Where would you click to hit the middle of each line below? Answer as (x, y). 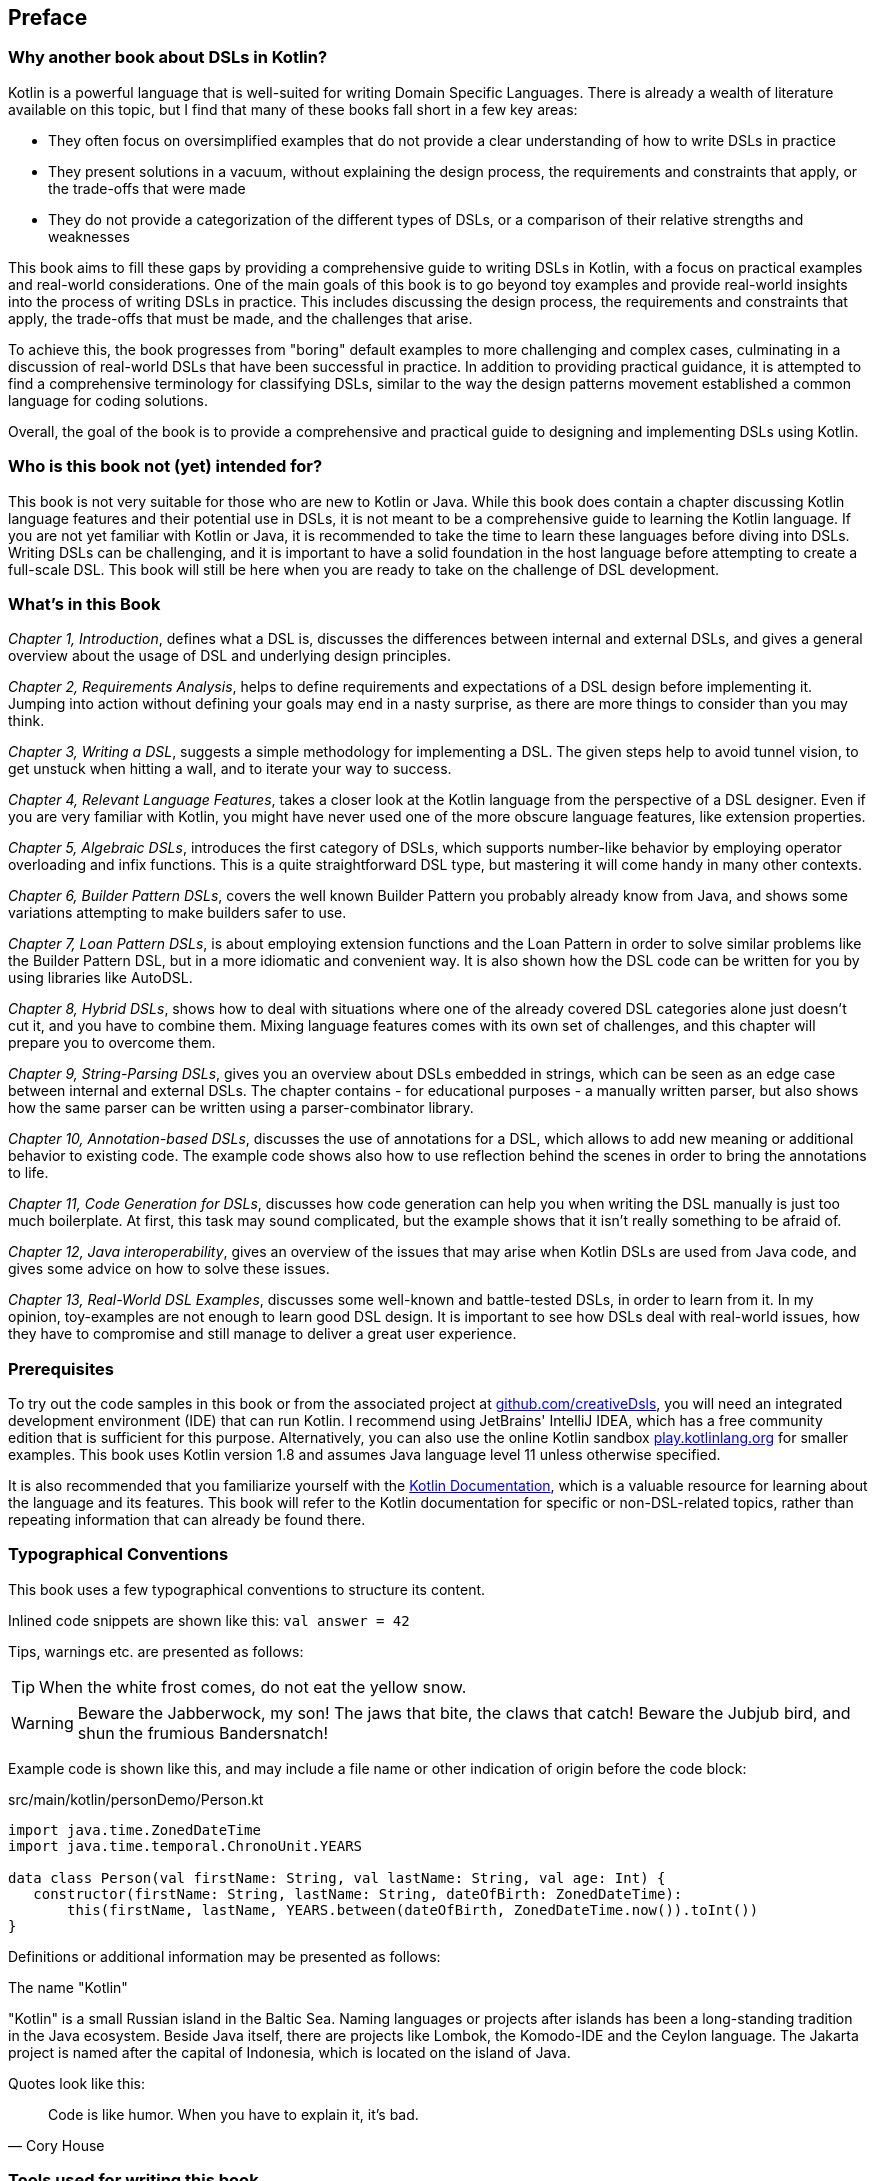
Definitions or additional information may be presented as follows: (224, 1956)
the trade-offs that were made (147, 188)
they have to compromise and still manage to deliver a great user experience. (262, 1334)
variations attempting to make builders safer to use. (177, 913)
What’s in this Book (84, 603)
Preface (48, 17)
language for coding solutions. (108, 400)
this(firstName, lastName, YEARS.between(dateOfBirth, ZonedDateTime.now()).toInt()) (413, 1909)
